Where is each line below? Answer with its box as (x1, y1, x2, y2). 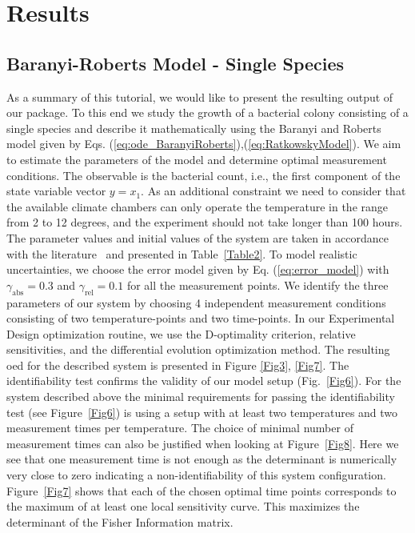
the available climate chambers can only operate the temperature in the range (6, 198, 389, 214)
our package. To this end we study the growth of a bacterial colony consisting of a (6, 104, 409, 121)
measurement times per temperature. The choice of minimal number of (6, 419, 353, 436)
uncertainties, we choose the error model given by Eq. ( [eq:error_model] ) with (6, 261, 389, 278)
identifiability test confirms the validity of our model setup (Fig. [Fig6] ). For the (6, 372, 401, 389)
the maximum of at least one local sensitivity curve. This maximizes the (6, 498, 360, 515)
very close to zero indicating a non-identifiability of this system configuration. (6, 467, 386, 483)
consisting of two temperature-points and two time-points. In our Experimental (6, 310, 395, 327)
